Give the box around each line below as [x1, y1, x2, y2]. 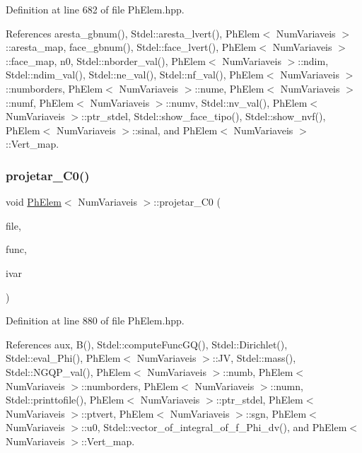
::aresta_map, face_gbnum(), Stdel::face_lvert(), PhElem [6, 40, 257, 54]
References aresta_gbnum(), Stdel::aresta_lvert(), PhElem [6, 25, 260, 40]
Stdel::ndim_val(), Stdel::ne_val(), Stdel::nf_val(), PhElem [6, 67, 264, 82]
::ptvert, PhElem [81, 406, 154, 420]
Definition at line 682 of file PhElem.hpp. [6, 2, 185, 16]
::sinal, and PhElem [132, 122, 218, 137]
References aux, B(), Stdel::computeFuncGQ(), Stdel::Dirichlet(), [6, 336, 288, 351]
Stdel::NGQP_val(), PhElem [6, 364, 131, 379]
